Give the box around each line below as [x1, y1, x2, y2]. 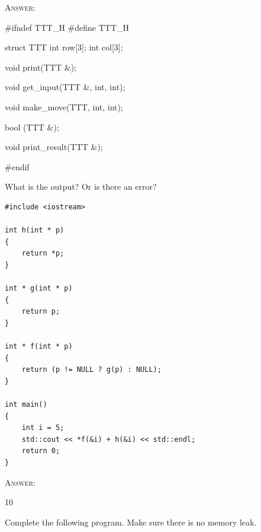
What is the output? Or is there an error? [5, 180, 157, 193]
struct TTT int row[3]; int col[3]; [5, 41, 123, 53]
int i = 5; [21, 423, 65, 432]
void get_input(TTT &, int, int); [5, 81, 125, 93]
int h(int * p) [5, 226, 65, 235]
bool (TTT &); [5, 120, 59, 133]
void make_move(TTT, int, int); [5, 100, 123, 113]
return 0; [21, 447, 60, 455]
